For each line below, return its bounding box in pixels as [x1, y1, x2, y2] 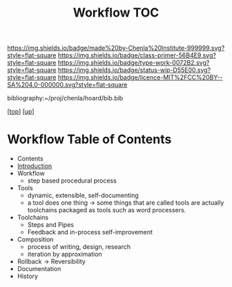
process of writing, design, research [27, 243, 131, 251]
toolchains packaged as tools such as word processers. [27, 206, 186, 214]
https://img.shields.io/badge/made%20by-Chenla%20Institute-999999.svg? [7, 44, 225, 53]
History [17, 272, 39, 281]
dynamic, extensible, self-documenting [27, 192, 139, 200]
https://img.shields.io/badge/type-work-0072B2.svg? [57, 59, 210, 67]
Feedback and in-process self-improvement [27, 228, 153, 237]
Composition [17, 235, 54, 243]
